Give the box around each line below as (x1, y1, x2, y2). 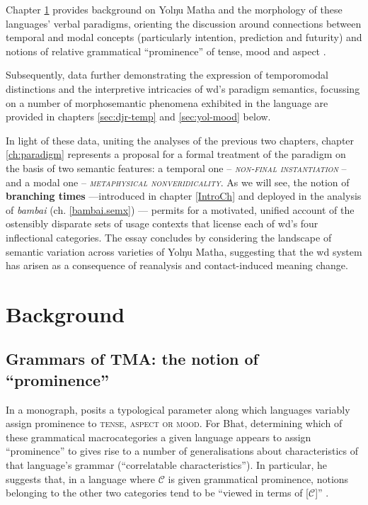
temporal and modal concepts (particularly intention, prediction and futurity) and (6, 30, 362, 45)
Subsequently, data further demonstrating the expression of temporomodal (6, 67, 328, 82)
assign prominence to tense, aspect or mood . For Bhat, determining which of (6, 416, 343, 431)
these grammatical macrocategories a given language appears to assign (6, 429, 311, 444)
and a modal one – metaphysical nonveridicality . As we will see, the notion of (6, 174, 350, 189)
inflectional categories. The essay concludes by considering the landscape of (6, 229, 332, 244)
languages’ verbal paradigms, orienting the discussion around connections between (6, 16, 362, 30)
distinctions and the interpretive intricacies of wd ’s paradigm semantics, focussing (6, 81, 360, 96)
